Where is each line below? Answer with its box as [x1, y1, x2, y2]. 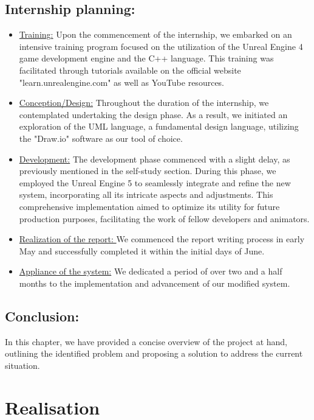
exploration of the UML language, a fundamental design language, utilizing [19, 120, 299, 133]
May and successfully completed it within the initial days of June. [19, 244, 265, 257]
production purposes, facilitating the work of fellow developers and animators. [19, 212, 310, 225]
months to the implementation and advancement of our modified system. [19, 276, 290, 289]
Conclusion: [5, 306, 80, 325]
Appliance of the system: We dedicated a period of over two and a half [19, 265, 282, 278]
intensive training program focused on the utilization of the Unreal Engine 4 [19, 40, 303, 52]
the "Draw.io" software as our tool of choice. [19, 131, 183, 144]
